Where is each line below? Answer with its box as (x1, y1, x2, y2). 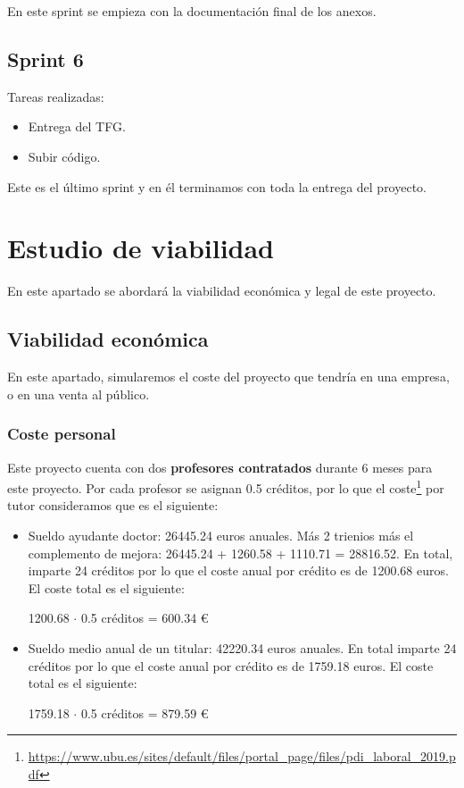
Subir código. (28, 147, 101, 165)
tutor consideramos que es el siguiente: (7, 496, 219, 515)
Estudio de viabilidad (7, 230, 275, 266)
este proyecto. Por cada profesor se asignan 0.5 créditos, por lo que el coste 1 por (7, 476, 444, 497)
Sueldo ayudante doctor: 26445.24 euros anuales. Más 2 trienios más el (28, 525, 414, 544)
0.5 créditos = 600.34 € (80, 608, 209, 627)
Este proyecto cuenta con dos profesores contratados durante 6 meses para (7, 457, 433, 476)
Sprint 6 (7, 45, 84, 72)
